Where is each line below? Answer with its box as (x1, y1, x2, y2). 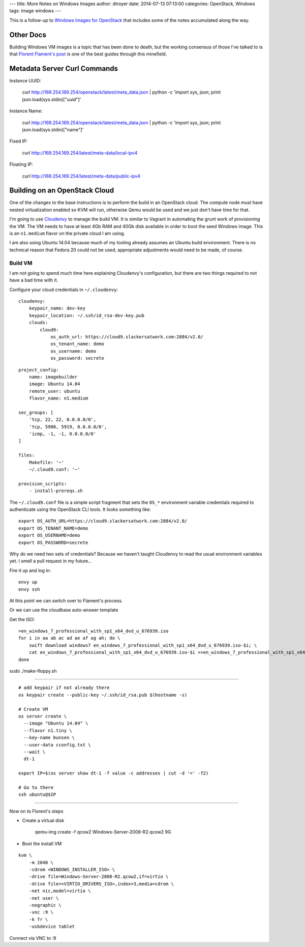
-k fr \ (28, 916, 48, 922)
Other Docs (9, 31, 47, 39)
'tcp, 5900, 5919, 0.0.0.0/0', (28, 424, 107, 429)
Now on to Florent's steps (9, 808, 64, 814)
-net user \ (28, 895, 59, 901)
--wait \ (23, 749, 46, 755)
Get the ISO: (9, 616, 35, 622)
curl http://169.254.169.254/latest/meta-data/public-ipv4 (22, 173, 141, 179)
